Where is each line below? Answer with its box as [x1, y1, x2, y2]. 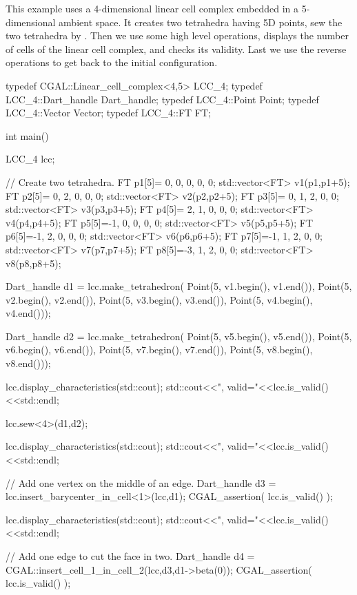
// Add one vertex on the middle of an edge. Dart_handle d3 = [6, 475, 276, 490]
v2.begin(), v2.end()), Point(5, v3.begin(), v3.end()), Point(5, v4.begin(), [6, 292, 313, 306]
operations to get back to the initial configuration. [6, 55, 218, 70]
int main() [6, 128, 49, 143]
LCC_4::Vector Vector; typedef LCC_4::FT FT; [6, 105, 211, 120]
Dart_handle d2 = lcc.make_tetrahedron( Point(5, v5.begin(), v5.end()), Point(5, [6, 328, 352, 343]
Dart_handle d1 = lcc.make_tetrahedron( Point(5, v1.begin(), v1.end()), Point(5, [6, 279, 352, 293]
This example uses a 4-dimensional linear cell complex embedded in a [6, 1, 298, 15]
